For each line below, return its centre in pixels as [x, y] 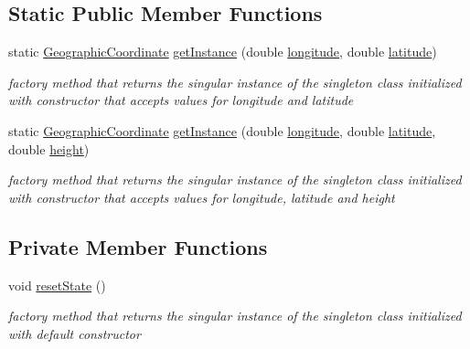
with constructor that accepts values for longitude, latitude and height [202, 197]
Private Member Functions [138, 246]
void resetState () [57, 285]
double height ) [49, 148]
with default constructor [75, 333]
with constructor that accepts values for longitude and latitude [181, 100]
